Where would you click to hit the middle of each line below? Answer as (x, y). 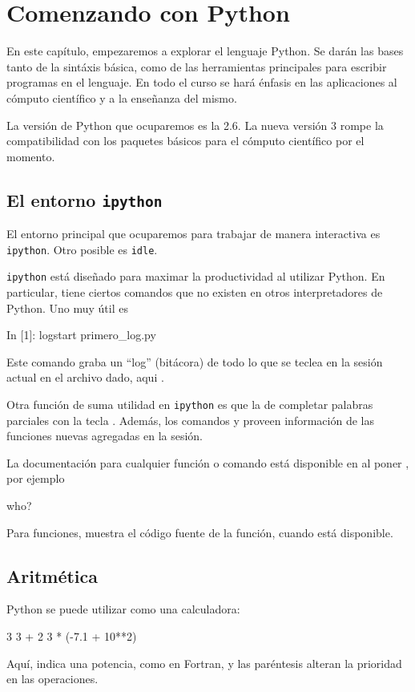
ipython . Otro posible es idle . (82, 249)
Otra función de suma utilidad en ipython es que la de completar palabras (190, 404)
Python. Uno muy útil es (67, 308)
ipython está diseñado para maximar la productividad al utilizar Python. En (196, 276)
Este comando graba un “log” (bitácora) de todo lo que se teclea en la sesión (195, 361)
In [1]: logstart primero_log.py (81, 335)
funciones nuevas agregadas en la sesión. (105, 436)
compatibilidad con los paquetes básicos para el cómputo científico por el (185, 141)
